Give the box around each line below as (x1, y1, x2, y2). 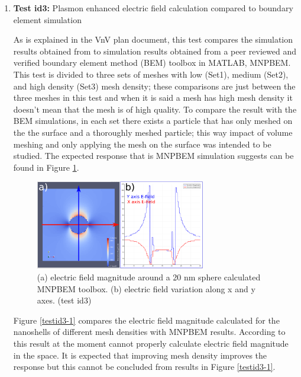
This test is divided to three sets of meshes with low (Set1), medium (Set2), (13, 68, 289, 80)
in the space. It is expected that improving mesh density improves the (13, 349, 267, 361)
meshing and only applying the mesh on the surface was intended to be (13, 138, 271, 150)
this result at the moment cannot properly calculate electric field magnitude (13, 337, 289, 350)
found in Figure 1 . (13, 161, 79, 173)
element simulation (13, 13, 82, 25)
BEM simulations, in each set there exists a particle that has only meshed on (13, 114, 293, 127)
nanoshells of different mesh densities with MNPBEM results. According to (13, 325, 286, 338)
